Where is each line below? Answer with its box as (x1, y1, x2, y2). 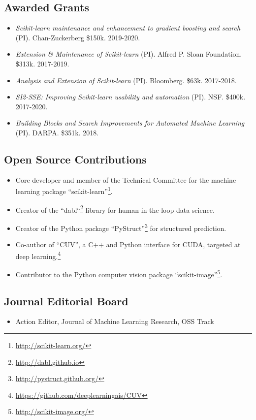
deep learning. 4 (15, 249, 61, 261)
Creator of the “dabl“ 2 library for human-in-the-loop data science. (15, 203, 215, 215)
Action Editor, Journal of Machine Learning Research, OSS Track (15, 316, 214, 326)
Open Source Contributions (4, 151, 147, 166)
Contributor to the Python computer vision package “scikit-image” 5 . (15, 267, 223, 279)
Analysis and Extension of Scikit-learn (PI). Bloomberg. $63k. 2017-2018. (15, 75, 237, 85)
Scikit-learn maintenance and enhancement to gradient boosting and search (15, 23, 241, 33)
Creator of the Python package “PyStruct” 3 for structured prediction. (15, 221, 226, 233)
